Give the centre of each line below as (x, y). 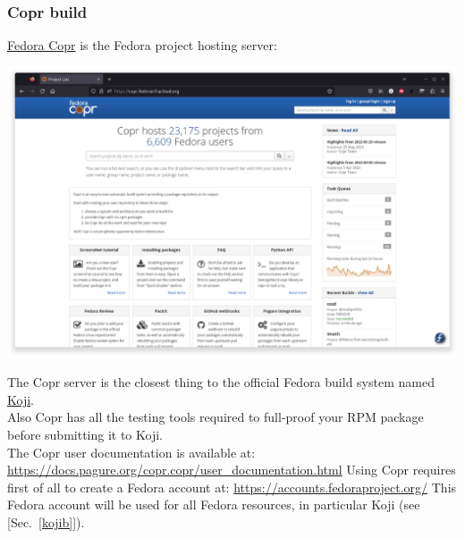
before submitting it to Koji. (85, 435)
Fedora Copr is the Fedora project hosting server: (142, 45)
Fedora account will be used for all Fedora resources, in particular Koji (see (214, 504)
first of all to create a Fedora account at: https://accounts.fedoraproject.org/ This (232, 487)
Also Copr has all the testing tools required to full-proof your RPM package (216, 417)
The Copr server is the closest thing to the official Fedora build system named (221, 382)
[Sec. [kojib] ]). (46, 522)
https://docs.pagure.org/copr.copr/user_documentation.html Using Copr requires (232, 470)
